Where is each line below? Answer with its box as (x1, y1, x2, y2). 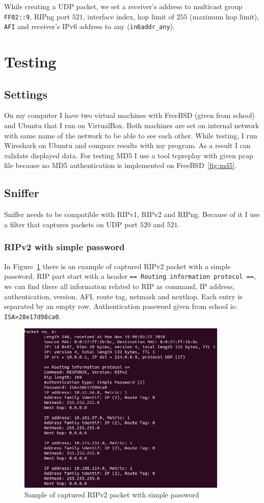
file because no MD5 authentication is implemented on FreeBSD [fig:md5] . (4, 160, 237, 171)
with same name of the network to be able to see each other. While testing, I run (4, 130, 257, 140)
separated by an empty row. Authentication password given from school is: (4, 301, 237, 312)
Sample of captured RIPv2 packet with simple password (24, 489, 199, 500)
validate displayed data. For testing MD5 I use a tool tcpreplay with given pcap (4, 150, 253, 160)
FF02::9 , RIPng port (4, 11, 70, 21)
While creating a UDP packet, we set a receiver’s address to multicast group (4, 1, 243, 11)
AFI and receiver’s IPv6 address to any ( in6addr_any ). (4, 21, 175, 32)
